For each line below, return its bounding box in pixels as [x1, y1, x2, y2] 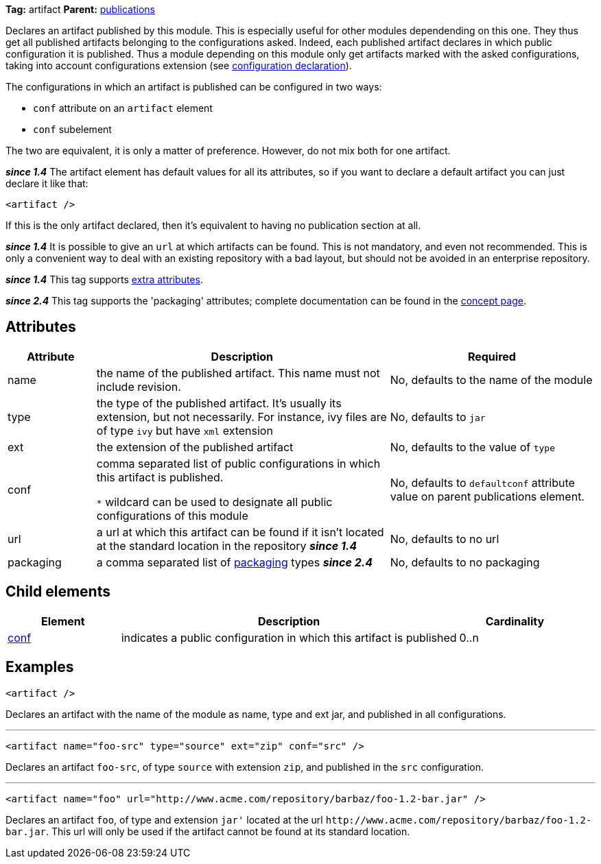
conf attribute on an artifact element [33, 102, 213, 114]
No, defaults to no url [390, 531, 499, 546]
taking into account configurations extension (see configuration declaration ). [5, 60, 352, 71]
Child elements [5, 583, 110, 601]
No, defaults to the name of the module [390, 372, 593, 387]
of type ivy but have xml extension [96, 423, 273, 437]
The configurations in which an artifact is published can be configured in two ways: [5, 81, 382, 93]
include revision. [96, 379, 181, 394]
